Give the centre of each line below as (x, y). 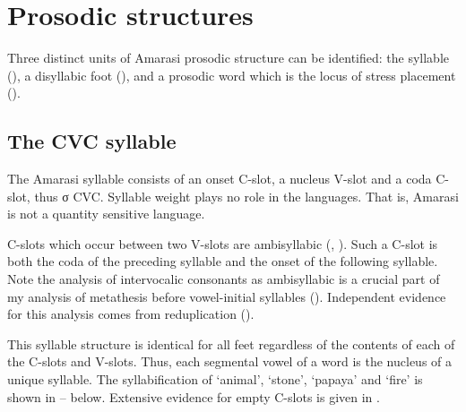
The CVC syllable (92, 141)
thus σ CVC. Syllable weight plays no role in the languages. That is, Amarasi (246, 196)
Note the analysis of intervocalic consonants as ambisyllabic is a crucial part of (224, 279)
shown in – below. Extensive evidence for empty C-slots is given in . (194, 396)
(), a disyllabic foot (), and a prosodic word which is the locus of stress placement (232, 75)
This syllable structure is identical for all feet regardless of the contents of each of (231, 343)
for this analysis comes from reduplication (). (131, 314)
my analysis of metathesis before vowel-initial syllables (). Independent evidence (227, 296)
